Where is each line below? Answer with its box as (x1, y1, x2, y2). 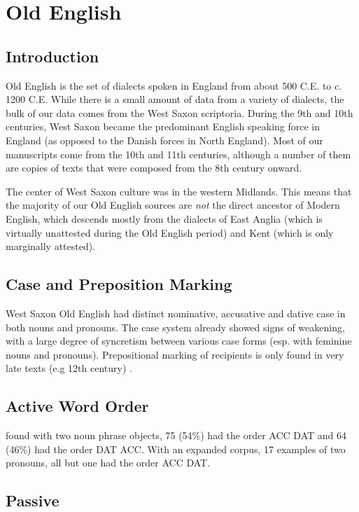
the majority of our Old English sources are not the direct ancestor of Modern (6, 198, 340, 212)
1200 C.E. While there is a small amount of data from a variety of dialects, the (6, 92, 344, 106)
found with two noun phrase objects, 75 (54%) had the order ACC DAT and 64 (6, 428, 346, 443)
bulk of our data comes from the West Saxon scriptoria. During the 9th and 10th (6, 105, 353, 120)
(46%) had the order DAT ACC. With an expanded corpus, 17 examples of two (6, 441, 346, 456)
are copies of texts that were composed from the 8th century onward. (6, 160, 302, 175)
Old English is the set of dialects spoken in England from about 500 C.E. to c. (6, 78, 342, 92)
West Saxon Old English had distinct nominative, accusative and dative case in (6, 305, 346, 320)
